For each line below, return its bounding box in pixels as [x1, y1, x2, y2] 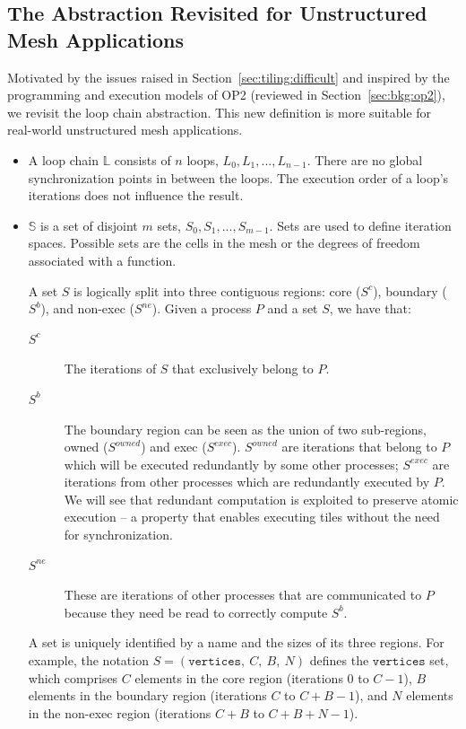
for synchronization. [64, 525, 173, 544]
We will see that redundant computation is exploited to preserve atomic [64, 489, 459, 508]
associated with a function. [28, 250, 177, 269]
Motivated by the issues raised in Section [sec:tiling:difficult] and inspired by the [7, 67, 450, 86]
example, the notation [28, 651, 149, 670]
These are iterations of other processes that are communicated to [64, 585, 422, 604]
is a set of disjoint [40, 215, 138, 234]
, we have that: [329, 299, 411, 318]
